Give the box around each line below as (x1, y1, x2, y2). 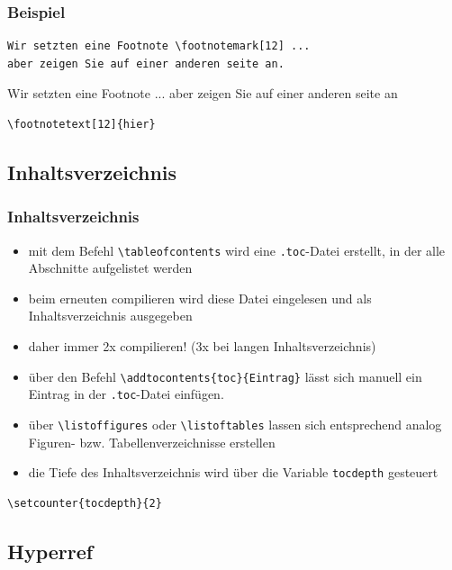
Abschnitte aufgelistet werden (28, 258, 193, 277)
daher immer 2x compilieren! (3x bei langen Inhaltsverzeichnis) (28, 337, 376, 356)
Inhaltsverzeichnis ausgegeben (28, 306, 193, 325)
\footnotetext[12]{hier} (7, 118, 156, 131)
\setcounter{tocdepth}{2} (7, 496, 162, 510)
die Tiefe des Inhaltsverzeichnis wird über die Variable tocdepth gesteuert (28, 463, 438, 482)
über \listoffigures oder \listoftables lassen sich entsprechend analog (28, 414, 442, 433)
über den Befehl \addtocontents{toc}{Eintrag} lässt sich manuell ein (28, 366, 422, 385)
